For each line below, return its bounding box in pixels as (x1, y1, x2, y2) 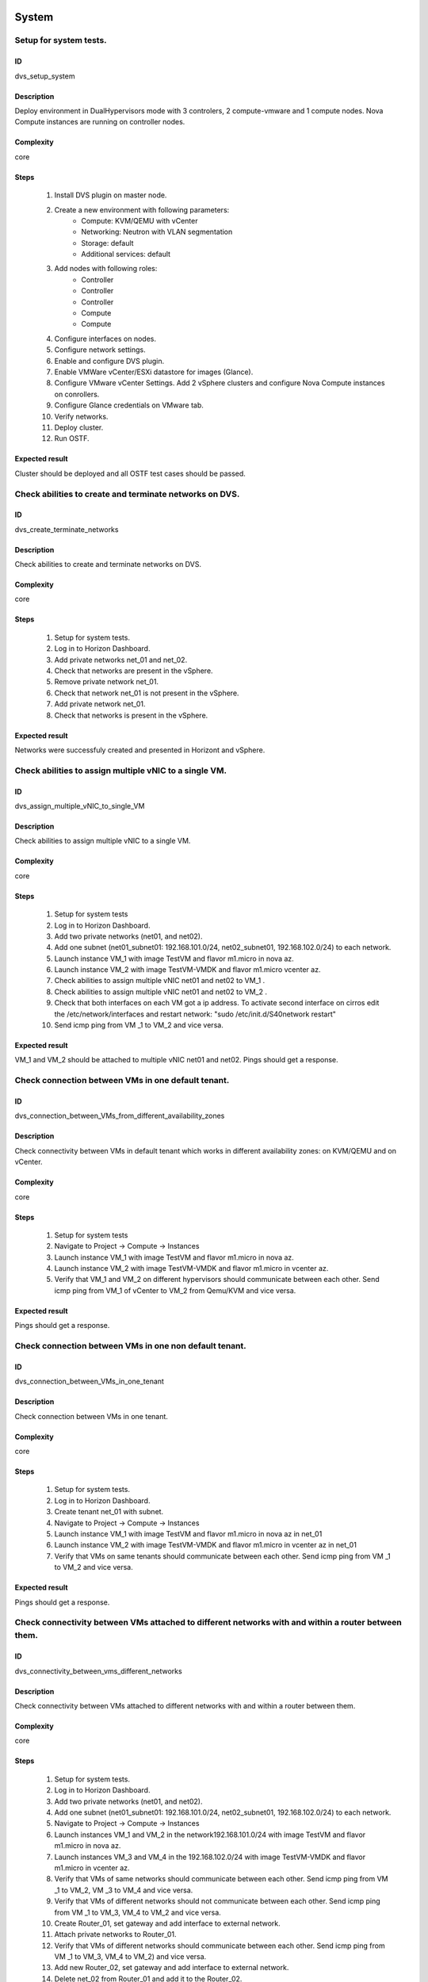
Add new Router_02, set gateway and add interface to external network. (54, 1963, 289, 1972)
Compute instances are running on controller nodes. (14, 117, 185, 127)
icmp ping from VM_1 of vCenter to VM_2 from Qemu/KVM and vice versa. (54, 1285, 296, 1295)
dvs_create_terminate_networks (14, 524, 119, 534)
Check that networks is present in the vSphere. (54, 710, 208, 720)
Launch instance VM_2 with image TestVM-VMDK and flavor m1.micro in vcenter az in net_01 (54, 1540, 357, 1550)
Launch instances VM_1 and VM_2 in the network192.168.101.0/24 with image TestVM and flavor (54, 1830, 366, 1839)
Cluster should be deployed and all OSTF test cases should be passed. (14, 469, 246, 478)
